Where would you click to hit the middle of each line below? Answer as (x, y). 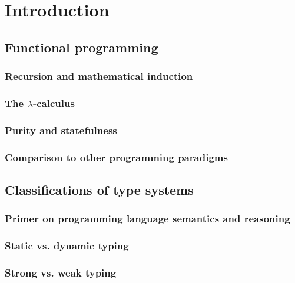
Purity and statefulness (61, 130)
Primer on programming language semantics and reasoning (147, 219)
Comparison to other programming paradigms (116, 157)
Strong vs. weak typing (61, 272)
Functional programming (82, 47)
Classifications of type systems (99, 189)
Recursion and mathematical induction (99, 76)
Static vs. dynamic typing (67, 246)
